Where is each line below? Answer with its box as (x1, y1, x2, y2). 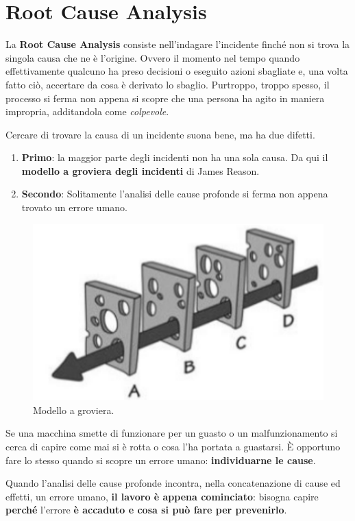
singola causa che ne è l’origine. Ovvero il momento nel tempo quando (5, 50, 300, 64)
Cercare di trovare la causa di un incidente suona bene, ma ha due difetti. (5, 127, 315, 141)
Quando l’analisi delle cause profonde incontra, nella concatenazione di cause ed (5, 476, 341, 490)
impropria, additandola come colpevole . (5, 104, 169, 119)
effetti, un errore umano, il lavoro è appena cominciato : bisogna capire (5, 489, 319, 503)
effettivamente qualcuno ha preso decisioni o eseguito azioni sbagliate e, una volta (5, 64, 348, 78)
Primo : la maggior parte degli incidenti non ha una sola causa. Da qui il (21, 150, 328, 165)
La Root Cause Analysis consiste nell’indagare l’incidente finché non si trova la (5, 37, 350, 51)
